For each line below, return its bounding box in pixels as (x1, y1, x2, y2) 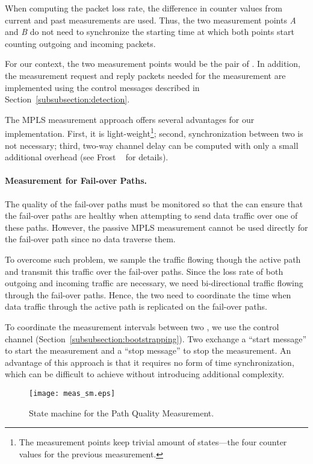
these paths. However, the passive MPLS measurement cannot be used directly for (5, 221, 308, 233)
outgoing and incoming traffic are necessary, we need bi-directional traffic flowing (5, 277, 303, 289)
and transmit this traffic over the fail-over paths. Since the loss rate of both (5, 265, 284, 277)
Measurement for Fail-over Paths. (5, 174, 147, 187)
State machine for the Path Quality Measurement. (29, 406, 214, 419)
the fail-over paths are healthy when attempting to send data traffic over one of (5, 209, 298, 222)
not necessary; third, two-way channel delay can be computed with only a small (5, 139, 299, 151)
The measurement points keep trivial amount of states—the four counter (19, 436, 287, 448)
